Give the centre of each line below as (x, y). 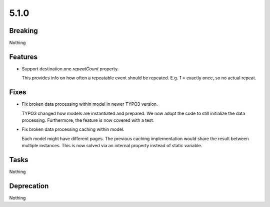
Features (23, 57)
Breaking (24, 31)
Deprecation (29, 186)
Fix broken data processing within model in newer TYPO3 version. (90, 104)
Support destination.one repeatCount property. (70, 69)
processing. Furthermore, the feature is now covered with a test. (88, 120)
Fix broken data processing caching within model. (73, 129)
